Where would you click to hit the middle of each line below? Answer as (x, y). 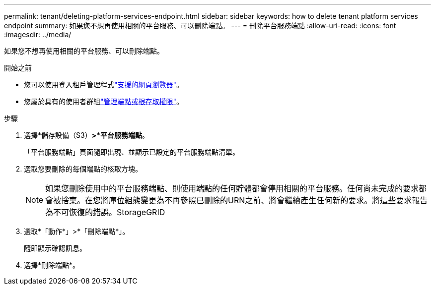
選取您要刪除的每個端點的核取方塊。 (83, 169)
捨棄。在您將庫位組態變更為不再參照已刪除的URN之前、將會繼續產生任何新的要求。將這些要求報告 (245, 200)
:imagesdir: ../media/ (38, 34)
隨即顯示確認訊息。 (55, 248)
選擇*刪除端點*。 (52, 265)
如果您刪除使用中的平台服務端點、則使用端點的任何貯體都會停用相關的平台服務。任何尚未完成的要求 (232, 188)
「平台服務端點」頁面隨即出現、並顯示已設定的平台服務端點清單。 (132, 152)
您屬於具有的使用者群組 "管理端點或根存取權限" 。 (104, 101)
